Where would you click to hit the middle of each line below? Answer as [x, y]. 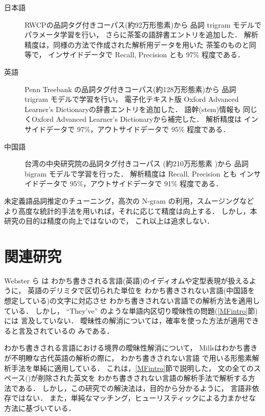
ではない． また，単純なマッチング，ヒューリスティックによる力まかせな [134, 398]
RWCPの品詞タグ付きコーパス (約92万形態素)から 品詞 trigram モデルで [143, 24]
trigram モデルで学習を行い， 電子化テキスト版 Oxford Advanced [132, 99]
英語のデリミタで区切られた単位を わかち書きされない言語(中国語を [141, 290]
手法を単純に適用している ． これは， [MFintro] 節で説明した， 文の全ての [132, 368]
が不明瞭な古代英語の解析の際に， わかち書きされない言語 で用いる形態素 [128, 357]
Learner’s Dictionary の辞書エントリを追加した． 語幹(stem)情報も [133, 109]
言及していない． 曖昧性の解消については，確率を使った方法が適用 [133, 321]
